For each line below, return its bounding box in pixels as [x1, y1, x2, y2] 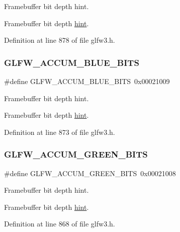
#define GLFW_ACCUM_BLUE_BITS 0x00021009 [4, 76, 170, 86]
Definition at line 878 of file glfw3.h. [4, 35, 115, 45]
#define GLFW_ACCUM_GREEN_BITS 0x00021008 [4, 168, 176, 178]
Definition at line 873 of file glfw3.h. [4, 126, 115, 137]
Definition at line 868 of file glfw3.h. [4, 218, 115, 229]
